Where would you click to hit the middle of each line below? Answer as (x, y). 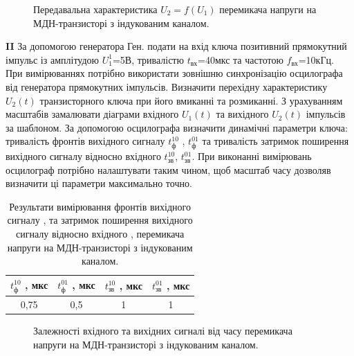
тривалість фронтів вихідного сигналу (85, 141)
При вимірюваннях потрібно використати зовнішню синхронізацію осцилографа (174, 73)
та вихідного (242, 114)
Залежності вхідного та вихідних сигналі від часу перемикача (163, 330)
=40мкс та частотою (241, 59)
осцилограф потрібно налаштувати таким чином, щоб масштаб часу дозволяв (168, 169)
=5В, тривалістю (148, 59)
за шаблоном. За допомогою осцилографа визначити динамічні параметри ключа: (177, 127)
